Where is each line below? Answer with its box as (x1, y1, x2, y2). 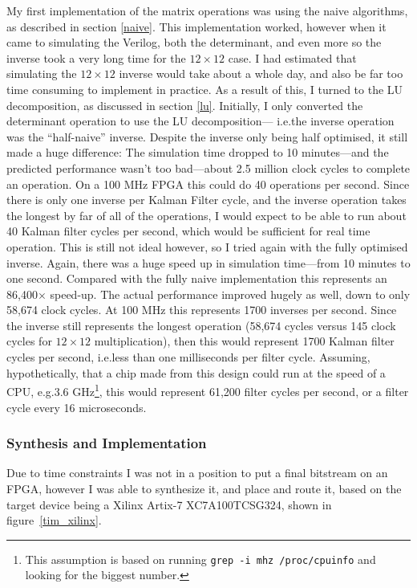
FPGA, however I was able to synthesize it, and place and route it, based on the (6, 480, 402, 496)
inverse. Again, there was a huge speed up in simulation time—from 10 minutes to (6, 254, 411, 271)
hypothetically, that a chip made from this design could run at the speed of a (6, 364, 386, 381)
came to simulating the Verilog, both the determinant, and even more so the (6, 34, 382, 51)
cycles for (6, 333, 52, 349)
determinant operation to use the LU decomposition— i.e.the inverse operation (6, 112, 395, 129)
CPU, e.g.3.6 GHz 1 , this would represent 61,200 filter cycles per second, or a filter (6, 381, 409, 399)
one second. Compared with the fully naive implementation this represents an (6, 270, 387, 287)
